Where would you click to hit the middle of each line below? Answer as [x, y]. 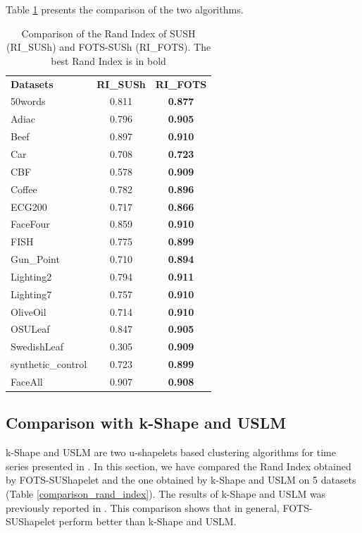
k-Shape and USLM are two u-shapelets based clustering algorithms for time [171, 452]
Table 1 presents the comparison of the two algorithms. [125, 9]
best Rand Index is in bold [108, 60]
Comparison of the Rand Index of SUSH [108, 33]
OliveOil [29, 311]
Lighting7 [31, 294]
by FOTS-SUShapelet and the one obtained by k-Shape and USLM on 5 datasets [181, 480]
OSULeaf [30, 329]
